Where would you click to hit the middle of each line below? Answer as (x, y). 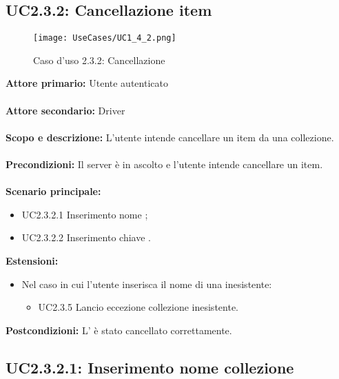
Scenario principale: (53, 191)
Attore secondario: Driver (65, 110)
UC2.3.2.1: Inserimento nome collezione (150, 367)
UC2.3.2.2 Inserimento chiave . (86, 237)
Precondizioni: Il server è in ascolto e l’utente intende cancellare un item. (164, 164)
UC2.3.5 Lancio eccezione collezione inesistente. (138, 307)
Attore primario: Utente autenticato (87, 83)
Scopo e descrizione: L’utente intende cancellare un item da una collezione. (170, 137)
